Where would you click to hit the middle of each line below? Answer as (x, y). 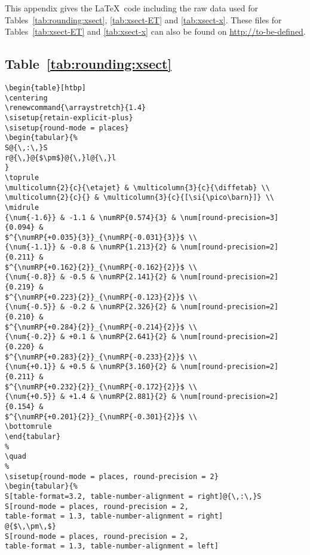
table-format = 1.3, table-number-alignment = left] (112, 546)
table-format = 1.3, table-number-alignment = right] (114, 516)
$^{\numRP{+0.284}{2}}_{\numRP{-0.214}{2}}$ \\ (101, 327)
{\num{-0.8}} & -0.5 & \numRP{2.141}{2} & (90, 277)
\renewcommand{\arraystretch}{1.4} (76, 108)
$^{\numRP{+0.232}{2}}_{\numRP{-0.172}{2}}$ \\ (101, 387)
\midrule (22, 207)
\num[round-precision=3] (229, 217)
